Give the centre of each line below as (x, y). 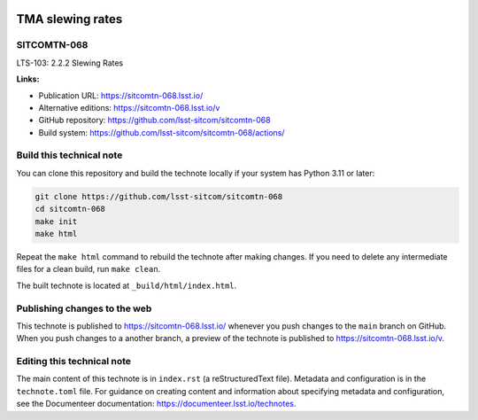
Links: (28, 79)
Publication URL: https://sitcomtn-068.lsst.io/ (121, 95)
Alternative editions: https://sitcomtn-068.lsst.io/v (129, 107)
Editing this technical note (74, 362)
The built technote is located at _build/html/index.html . (127, 285)
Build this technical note (69, 155)
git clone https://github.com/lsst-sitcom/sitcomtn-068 (159, 196)
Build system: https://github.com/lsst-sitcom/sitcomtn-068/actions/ (162, 132)
